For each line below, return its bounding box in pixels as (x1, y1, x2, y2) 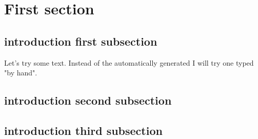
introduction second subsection (4, 92, 172, 108)
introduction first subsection (4, 33, 157, 49)
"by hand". (4, 67, 37, 78)
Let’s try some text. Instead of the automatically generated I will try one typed (4, 57, 254, 68)
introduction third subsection (4, 122, 163, 138)
